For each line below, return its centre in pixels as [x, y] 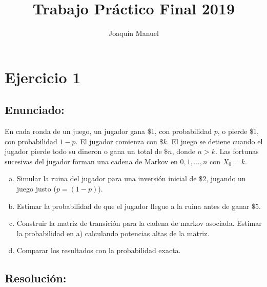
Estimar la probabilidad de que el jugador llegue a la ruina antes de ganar [133, 206]
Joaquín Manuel [134, 33]
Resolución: [36, 278]
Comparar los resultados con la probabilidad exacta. [99, 250]
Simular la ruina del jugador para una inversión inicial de [107, 178]
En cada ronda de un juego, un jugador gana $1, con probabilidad [108, 131]
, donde [183, 151]
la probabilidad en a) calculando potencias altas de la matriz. [113, 233]
